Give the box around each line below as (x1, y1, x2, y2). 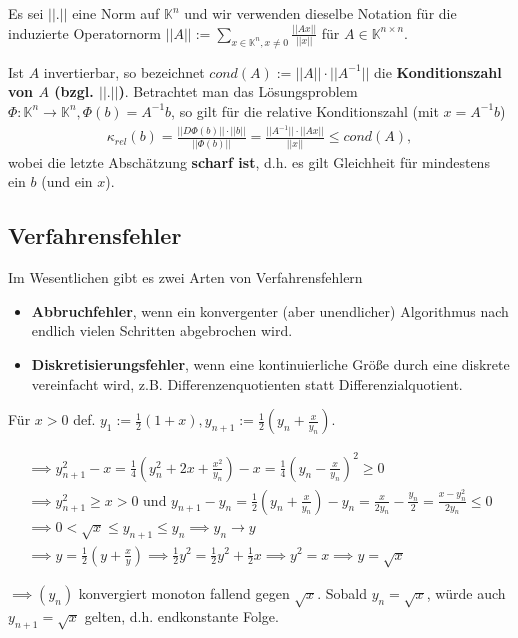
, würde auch (426, 583, 506, 604)
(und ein (41, 171, 93, 192)
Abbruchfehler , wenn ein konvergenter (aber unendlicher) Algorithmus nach (31, 300, 509, 321)
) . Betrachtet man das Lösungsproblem (118, 81, 358, 102)
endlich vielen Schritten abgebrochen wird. (31, 320, 293, 341)
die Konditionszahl (374, 61, 502, 82)
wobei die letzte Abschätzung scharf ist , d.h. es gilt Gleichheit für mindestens (8, 151, 490, 172)
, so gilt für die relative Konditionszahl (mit (171, 100, 439, 121)
